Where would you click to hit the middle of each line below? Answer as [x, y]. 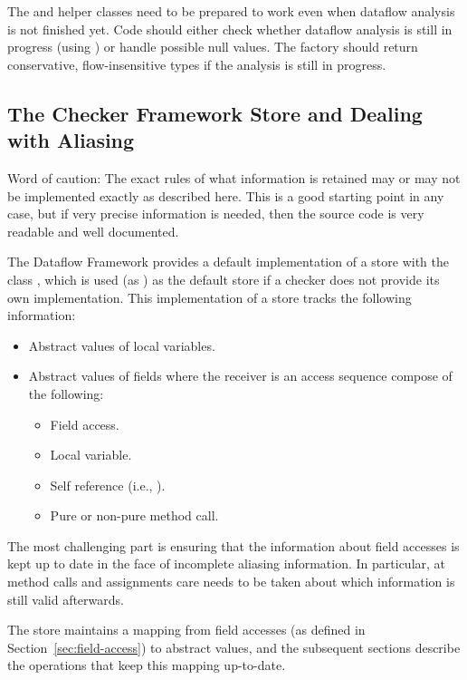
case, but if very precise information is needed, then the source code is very [216, 214]
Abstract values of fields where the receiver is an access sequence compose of [240, 376]
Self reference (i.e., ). [108, 485]
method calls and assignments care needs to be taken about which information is [231, 582]
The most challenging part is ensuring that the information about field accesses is [233, 545]
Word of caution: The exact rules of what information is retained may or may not [234, 177]
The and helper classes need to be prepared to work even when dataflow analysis [231, 11]
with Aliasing [71, 140]
